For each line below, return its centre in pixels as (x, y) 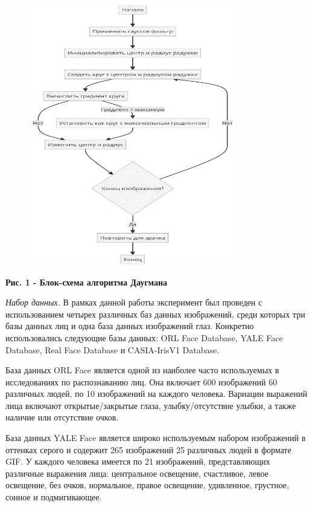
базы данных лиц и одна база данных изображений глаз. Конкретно (130, 326)
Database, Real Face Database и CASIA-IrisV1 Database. (113, 349)
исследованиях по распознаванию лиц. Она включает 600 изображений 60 (142, 381)
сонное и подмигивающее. (54, 497)
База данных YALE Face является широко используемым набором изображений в (156, 438)
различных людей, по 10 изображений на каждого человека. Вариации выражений (157, 394)
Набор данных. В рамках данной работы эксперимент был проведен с (134, 302)
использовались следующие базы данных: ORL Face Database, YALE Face (144, 337)
